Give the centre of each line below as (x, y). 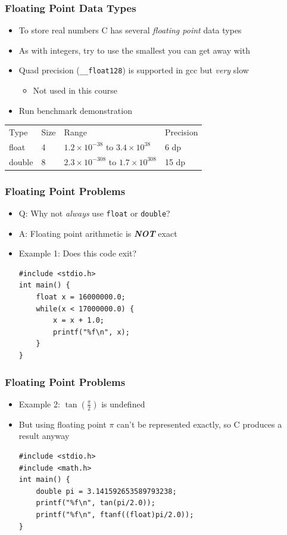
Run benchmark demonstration (75, 110)
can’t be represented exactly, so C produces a (199, 424)
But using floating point (63, 424)
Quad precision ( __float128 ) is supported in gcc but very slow (134, 70)
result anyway (44, 436)
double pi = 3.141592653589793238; (106, 491)
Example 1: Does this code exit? (78, 253)
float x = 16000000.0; (81, 297)
